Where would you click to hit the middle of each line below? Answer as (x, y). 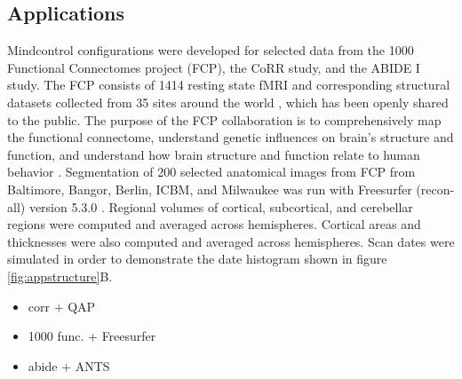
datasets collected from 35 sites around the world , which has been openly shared (228, 102)
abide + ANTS (69, 365)
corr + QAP (62, 306)
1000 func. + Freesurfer (92, 336)
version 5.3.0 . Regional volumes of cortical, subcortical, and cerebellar (221, 206)
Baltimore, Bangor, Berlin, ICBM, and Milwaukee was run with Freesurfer (210, 189)
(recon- (435, 189)
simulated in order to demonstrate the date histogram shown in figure (197, 259)
